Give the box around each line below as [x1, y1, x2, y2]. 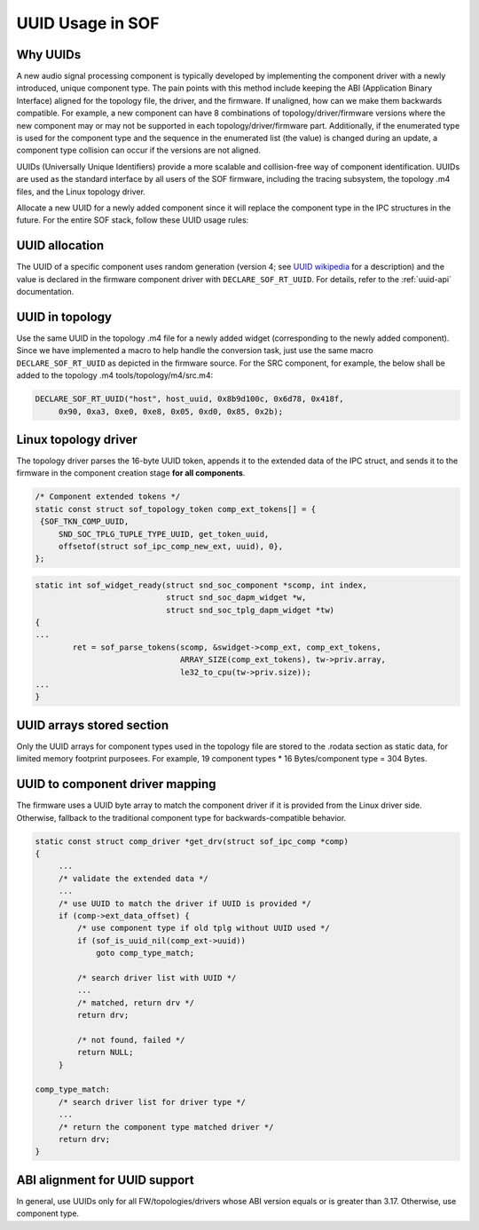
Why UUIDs [16, 47, 82, 62]
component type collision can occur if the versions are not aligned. [16, 145, 261, 155]
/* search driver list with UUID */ [76, 973, 237, 982]
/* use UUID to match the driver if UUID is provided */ [58, 898, 311, 909]
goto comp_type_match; [96, 948, 195, 958]
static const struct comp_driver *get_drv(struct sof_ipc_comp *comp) [35, 836, 349, 847]
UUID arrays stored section [16, 717, 169, 732]
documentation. [16, 287, 75, 297]
